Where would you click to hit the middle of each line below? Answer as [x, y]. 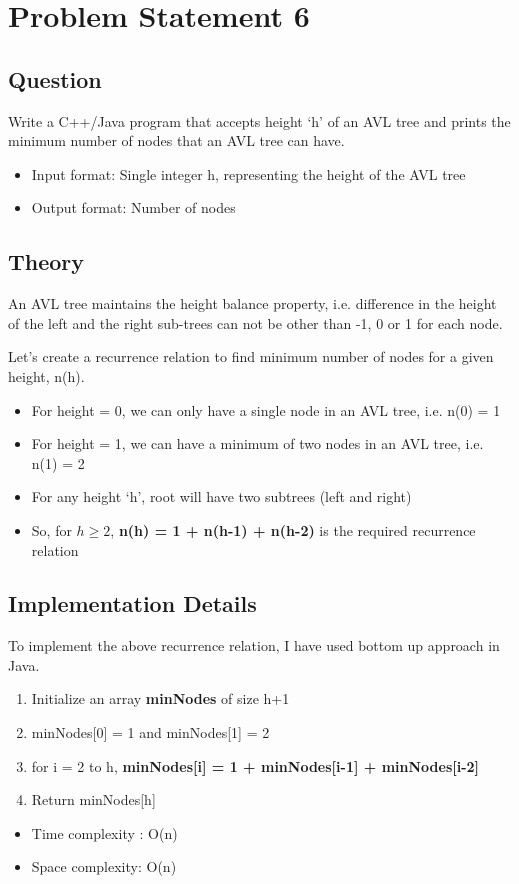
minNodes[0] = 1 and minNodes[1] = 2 [150, 732]
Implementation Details [132, 603]
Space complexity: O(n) [104, 866]
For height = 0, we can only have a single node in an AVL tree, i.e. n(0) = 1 [266, 409]
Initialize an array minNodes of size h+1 [160, 698]
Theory [46, 261]
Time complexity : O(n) [104, 832]
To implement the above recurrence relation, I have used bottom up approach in [254, 645]
